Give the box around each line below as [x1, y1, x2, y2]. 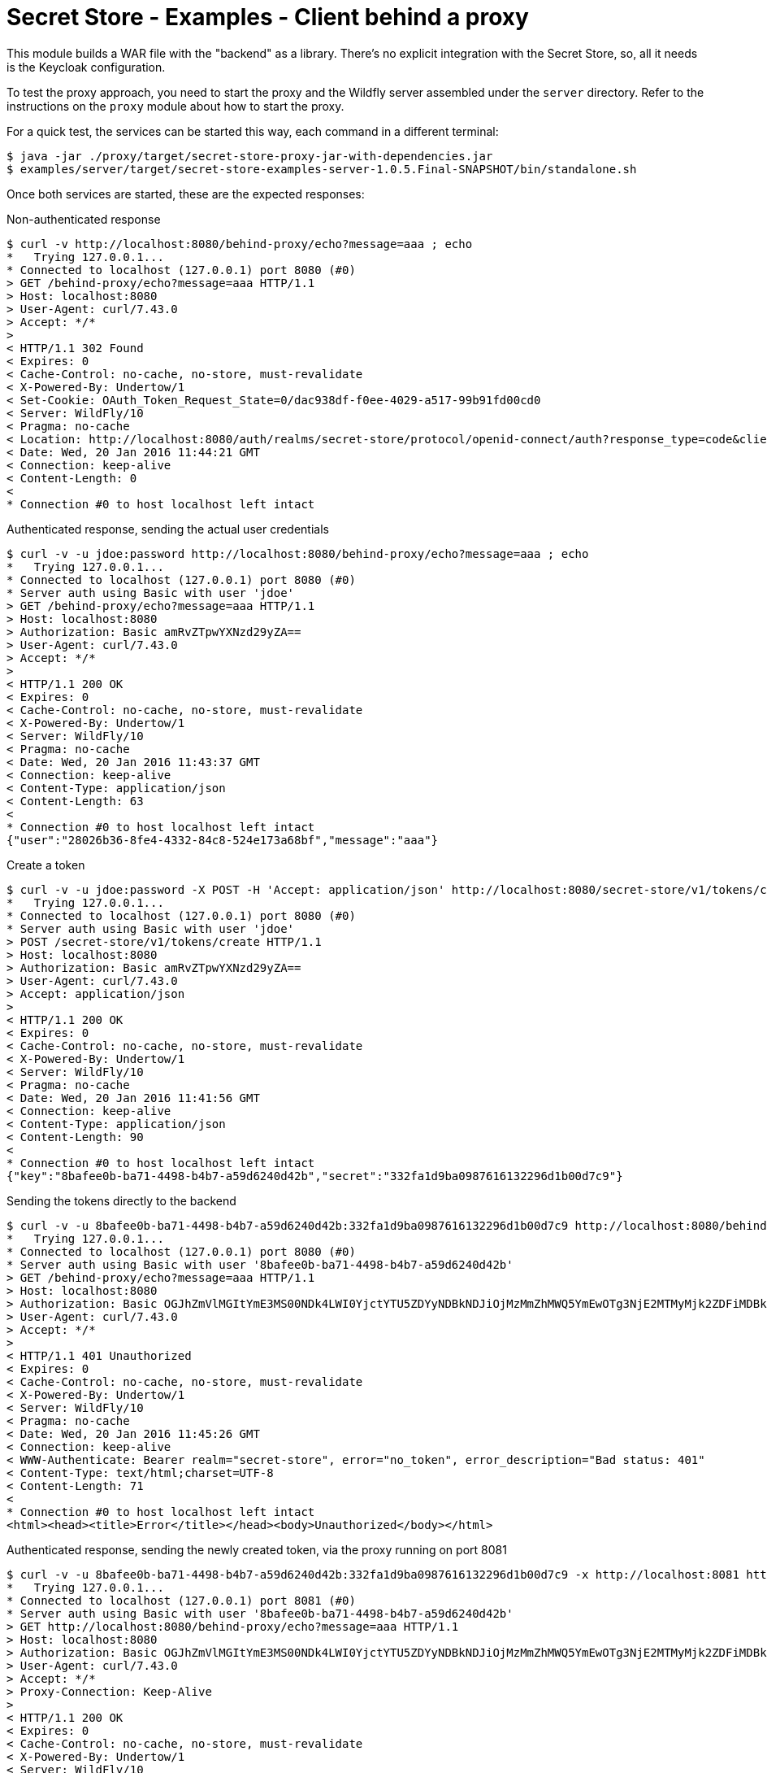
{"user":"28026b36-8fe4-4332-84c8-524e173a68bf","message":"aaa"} [6, 833, 439, 847]
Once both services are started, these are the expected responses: [6, 186, 365, 201]
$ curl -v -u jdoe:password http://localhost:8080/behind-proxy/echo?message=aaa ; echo [6, 547, 589, 560]
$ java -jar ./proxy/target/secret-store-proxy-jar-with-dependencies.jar [6, 149, 493, 163]
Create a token [6, 857, 85, 872]
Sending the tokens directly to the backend [6, 1193, 236, 1208]
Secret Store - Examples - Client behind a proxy [6, 3, 529, 31]
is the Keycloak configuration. [6, 59, 166, 74]
